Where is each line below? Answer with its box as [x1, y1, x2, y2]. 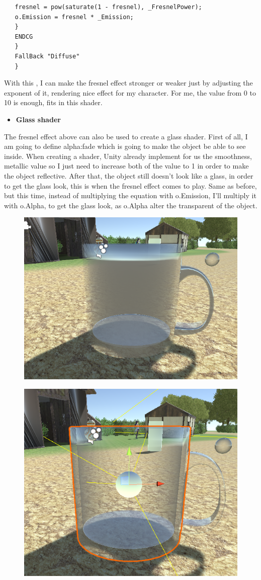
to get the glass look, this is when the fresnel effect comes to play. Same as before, [4, 180, 257, 191]
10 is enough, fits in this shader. [4, 97, 103, 108]
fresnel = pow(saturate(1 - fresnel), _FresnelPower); [15, 4, 202, 11]
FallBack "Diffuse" [15, 52, 80, 60]
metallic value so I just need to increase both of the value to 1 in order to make [4, 160, 249, 171]
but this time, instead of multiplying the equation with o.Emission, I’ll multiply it [4, 190, 256, 201]
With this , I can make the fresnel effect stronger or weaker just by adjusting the [4, 77, 253, 88]
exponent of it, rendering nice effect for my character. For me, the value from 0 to [4, 87, 256, 98]
